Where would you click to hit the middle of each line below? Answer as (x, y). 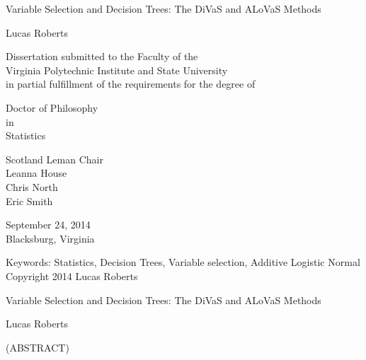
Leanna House (36, 173)
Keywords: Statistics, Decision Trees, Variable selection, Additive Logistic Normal (183, 262)
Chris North (32, 186)
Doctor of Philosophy (52, 107)
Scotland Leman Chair (55, 159)
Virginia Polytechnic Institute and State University (117, 70)
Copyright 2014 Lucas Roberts (72, 275)
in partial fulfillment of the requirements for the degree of (131, 84)
